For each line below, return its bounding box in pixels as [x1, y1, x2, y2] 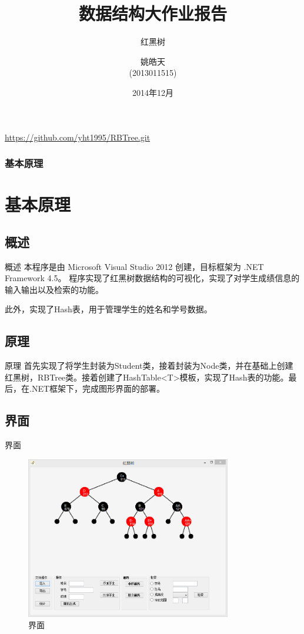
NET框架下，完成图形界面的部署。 [31, 382, 165, 395]
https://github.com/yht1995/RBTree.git [5, 131, 151, 143]
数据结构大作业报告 [78, 1, 227, 25]
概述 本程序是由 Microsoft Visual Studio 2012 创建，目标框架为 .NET [5, 260, 264, 272]
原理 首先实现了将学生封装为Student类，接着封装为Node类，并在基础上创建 [5, 359, 293, 372]
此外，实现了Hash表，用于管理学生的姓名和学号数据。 [5, 303, 212, 315]
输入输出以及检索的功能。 [5, 283, 103, 295]
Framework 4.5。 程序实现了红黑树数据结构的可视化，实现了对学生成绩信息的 [5, 272, 300, 284]
